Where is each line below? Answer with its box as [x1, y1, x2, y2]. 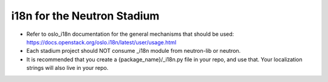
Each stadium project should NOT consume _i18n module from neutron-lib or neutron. [26, 47, 241, 55]
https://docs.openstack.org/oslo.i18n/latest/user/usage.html [26, 38, 177, 46]
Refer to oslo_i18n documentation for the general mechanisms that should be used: [26, 30, 234, 38]
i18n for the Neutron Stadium [11, 9, 160, 22]
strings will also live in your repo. [26, 64, 109, 72]
